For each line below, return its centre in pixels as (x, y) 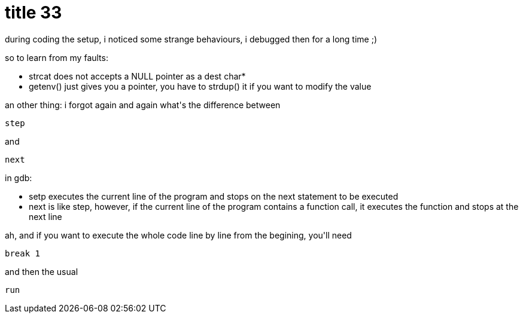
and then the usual (42, 271)
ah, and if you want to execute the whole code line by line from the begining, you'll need (178, 235)
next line (45, 216)
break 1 (23, 253)
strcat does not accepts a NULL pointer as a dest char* (137, 76)
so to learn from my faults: (57, 57)
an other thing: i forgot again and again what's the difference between (143, 105)
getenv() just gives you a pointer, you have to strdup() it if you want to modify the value (200, 86)
